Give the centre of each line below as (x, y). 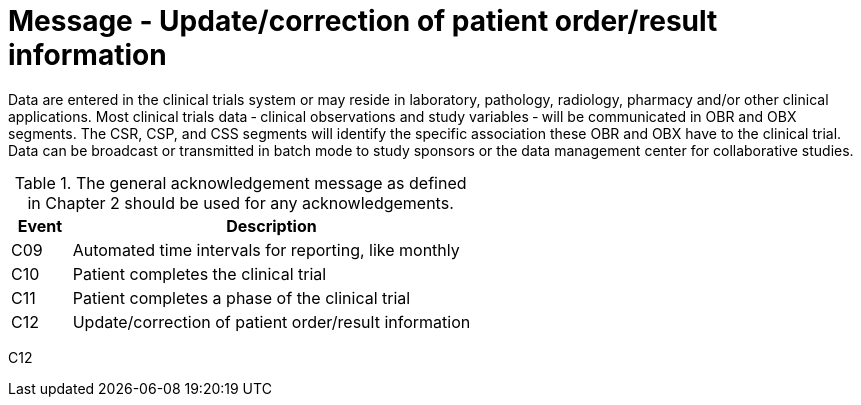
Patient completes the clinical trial (199, 273)
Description (271, 225)
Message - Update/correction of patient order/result (363, 21)
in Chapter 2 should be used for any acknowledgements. (240, 202)
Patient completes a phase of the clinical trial (241, 297)
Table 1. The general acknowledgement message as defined (240, 182)
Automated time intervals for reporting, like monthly (266, 249)
